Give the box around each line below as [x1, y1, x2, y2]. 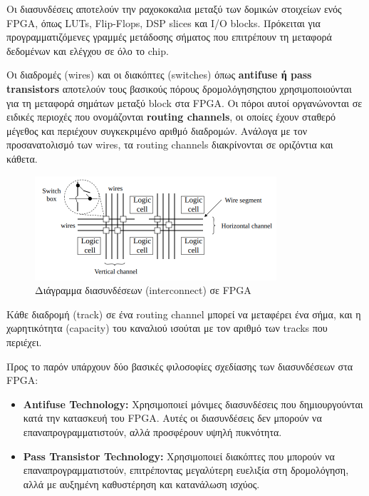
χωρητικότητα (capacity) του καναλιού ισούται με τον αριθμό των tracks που [6, 320, 328, 335]
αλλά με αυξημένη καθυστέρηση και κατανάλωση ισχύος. [23, 476, 260, 491]
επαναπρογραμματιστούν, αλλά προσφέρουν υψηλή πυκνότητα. [23, 424, 282, 439]
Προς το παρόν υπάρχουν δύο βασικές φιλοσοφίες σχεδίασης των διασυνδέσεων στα [6, 358, 353, 373]
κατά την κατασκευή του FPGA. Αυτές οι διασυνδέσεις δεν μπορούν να [23, 410, 322, 425]
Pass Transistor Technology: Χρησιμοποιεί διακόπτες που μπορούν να [23, 448, 335, 463]
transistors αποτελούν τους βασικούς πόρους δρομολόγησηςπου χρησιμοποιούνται [6, 81, 352, 96]
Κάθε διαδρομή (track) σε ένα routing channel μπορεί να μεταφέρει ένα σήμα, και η [6, 306, 361, 321]
